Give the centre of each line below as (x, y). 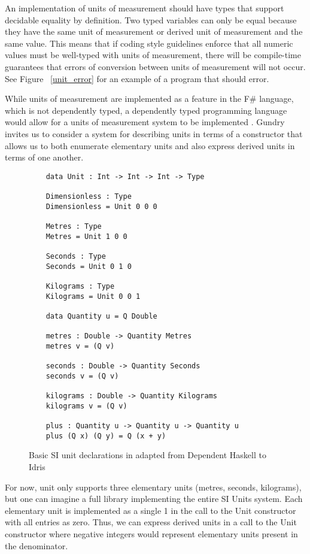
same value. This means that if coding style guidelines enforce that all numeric (149, 43)
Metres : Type (74, 226)
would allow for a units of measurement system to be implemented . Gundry (145, 122)
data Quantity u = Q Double (101, 316)
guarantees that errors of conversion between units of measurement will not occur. (155, 66)
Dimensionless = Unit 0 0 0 (101, 206)
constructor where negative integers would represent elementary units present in (151, 534)
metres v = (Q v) (80, 346)
